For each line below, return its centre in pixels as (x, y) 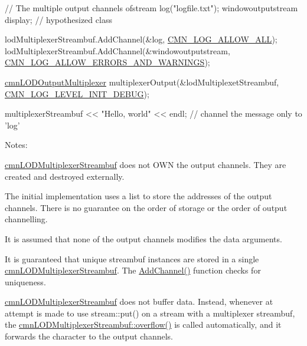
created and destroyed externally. (65, 176)
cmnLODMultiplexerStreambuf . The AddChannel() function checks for (133, 270)
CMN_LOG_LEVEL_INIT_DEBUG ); (77, 93)
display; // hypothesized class (58, 19)
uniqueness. (25, 281)
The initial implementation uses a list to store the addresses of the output (138, 196)
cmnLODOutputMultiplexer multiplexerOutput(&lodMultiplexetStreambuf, (142, 82)
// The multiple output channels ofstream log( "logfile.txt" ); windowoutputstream (151, 8)
